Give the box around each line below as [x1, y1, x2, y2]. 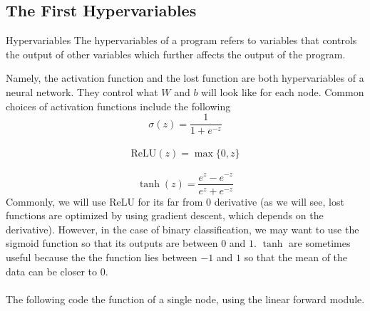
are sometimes [289, 236, 351, 251]
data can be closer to [6, 263, 98, 278]
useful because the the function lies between [6, 249, 197, 264]
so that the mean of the [244, 249, 348, 264]
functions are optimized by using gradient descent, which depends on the [6, 208, 324, 223]
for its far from [138, 194, 203, 209]
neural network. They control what [6, 84, 158, 99]
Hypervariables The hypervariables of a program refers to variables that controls [6, 33, 357, 48]
